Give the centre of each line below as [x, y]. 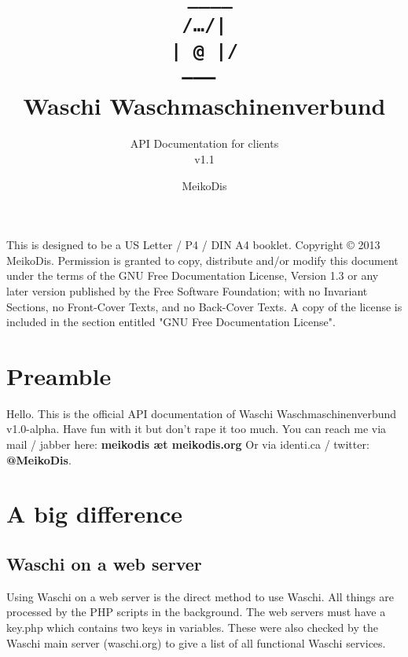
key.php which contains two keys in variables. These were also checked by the [192, 627]
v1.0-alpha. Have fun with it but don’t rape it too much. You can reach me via [197, 429]
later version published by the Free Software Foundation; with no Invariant [187, 290]
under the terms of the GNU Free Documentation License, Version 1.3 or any [193, 275]
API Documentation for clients [204, 143]
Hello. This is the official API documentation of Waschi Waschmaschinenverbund [202, 413]
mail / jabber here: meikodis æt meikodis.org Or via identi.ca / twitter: [188, 444]
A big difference [95, 514]
